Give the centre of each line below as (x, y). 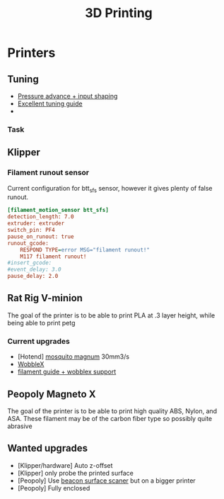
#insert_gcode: (30, 263)
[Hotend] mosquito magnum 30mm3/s (73, 357)
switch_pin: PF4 (31, 230)
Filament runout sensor (48, 173)
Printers (31, 53)
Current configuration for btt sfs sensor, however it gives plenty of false (110, 189)
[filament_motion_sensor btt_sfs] (58, 211)
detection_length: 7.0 (41, 217)
